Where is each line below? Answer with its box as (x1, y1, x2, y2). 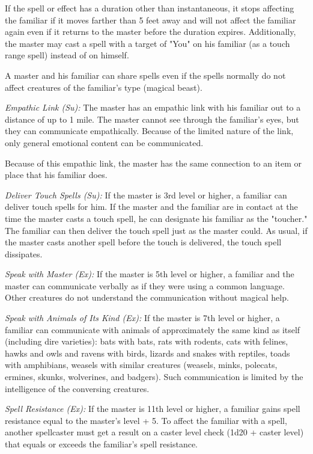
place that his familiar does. (5, 168, 108, 181)
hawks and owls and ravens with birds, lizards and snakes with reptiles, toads (5, 346, 290, 359)
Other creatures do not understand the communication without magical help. (5, 291, 289, 304)
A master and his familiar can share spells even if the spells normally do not (5, 69, 286, 81)
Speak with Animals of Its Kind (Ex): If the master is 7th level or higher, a (5, 311, 280, 324)
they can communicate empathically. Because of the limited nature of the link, (5, 124, 294, 137)
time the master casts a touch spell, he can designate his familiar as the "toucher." (5, 212, 308, 224)
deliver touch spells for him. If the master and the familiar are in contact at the (5, 200, 298, 213)
